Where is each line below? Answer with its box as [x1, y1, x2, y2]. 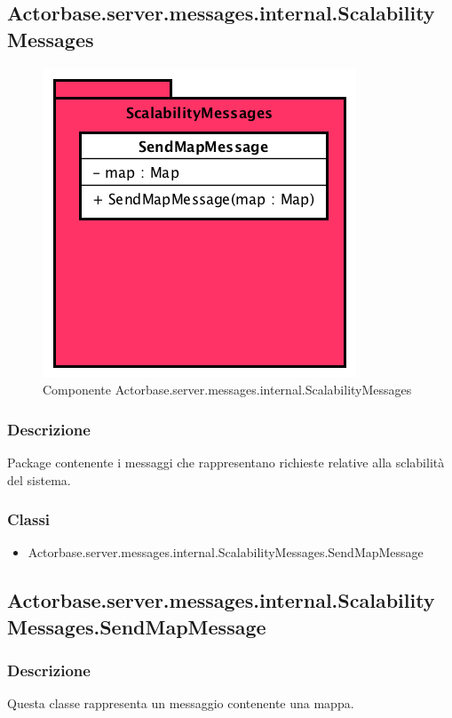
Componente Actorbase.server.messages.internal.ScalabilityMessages [43, 380, 412, 399]
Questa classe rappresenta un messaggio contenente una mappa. [7, 694, 354, 713]
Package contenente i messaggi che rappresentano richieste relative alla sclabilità [7, 453, 445, 471]
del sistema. [7, 470, 71, 489]
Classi [7, 508, 51, 531]
